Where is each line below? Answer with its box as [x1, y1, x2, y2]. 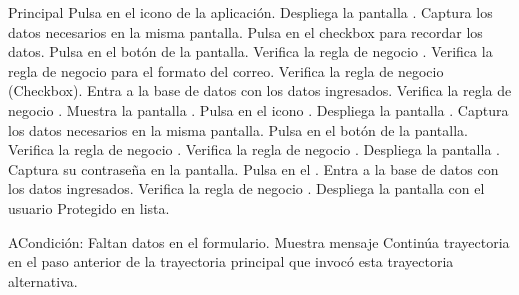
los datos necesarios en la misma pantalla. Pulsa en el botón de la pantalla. [8, 119, 468, 140]
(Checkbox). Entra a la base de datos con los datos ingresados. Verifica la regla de [8, 80, 512, 101]
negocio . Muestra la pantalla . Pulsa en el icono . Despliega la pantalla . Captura [8, 99, 509, 120]
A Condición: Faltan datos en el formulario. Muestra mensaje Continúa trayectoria [8, 231, 510, 252]
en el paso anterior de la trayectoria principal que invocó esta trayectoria [8, 251, 454, 272]
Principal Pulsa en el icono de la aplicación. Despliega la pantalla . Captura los [8, 2, 493, 22]
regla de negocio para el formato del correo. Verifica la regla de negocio [8, 60, 444, 81]
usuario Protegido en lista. [8, 197, 170, 218]
